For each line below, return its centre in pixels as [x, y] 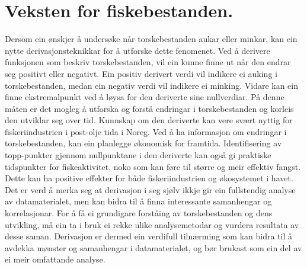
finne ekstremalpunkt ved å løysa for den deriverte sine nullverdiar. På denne [145, 97]
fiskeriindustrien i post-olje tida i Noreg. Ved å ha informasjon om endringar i [146, 131]
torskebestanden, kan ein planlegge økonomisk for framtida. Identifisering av [143, 143]
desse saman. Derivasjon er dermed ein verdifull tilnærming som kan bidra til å [148, 236]
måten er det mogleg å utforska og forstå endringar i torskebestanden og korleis [149, 108]
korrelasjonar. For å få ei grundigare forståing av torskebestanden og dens [139, 213]
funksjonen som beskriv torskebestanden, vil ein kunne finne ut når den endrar [148, 62]
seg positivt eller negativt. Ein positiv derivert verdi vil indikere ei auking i [141, 73]
